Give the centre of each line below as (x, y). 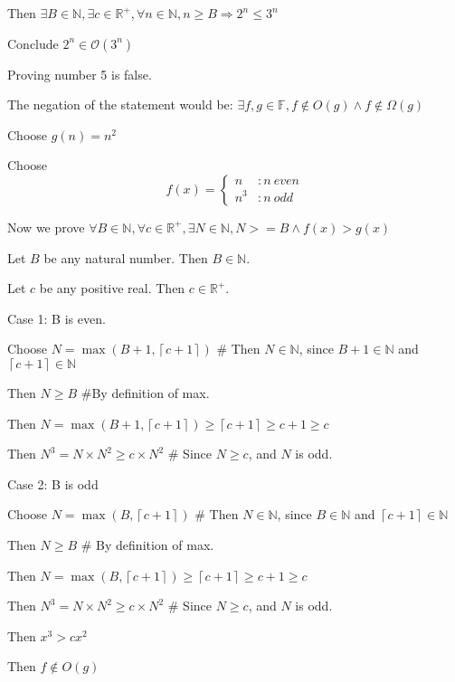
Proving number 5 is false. (80, 74)
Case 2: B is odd (53, 483)
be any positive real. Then (112, 288)
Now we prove (46, 227)
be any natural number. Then (126, 257)
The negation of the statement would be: (120, 104)
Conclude (33, 43)
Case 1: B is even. (57, 318)
